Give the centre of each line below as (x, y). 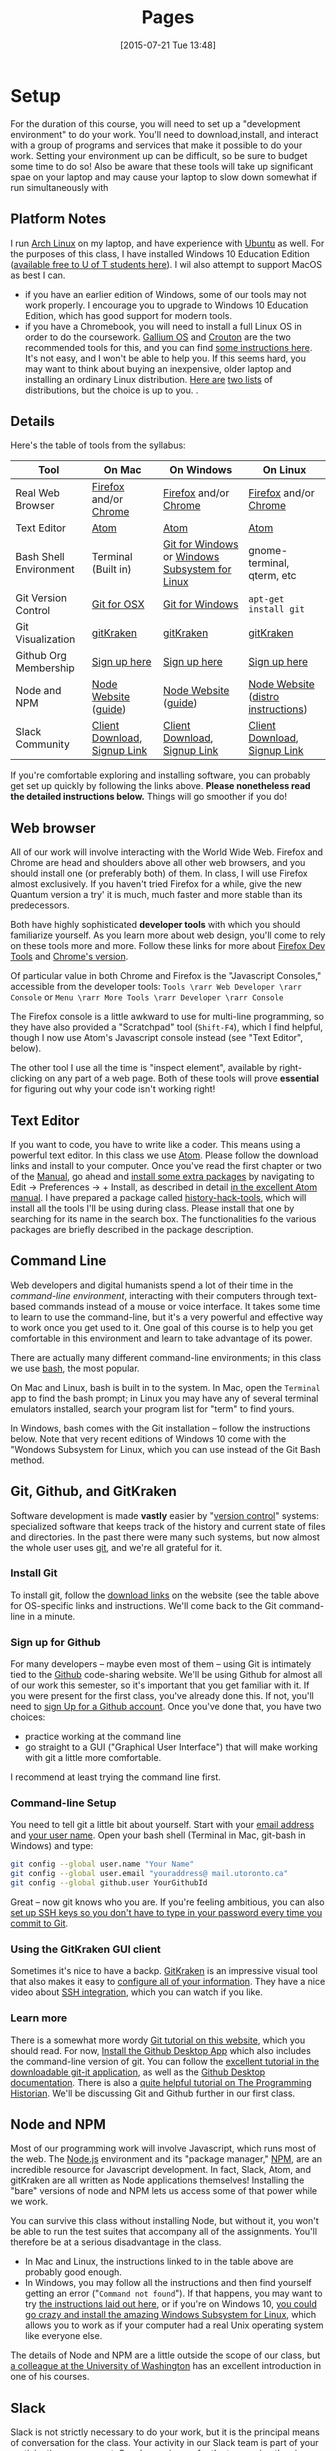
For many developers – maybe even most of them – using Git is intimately (161, 1664)
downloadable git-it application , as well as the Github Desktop (138, 2072)
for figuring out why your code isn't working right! (113, 1089)
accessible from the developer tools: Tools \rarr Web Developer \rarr (156, 987)
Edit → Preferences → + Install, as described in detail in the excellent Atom (164, 1187)
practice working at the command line (103, 1737)
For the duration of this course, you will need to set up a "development (155, 123)
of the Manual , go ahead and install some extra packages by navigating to (162, 1176)
